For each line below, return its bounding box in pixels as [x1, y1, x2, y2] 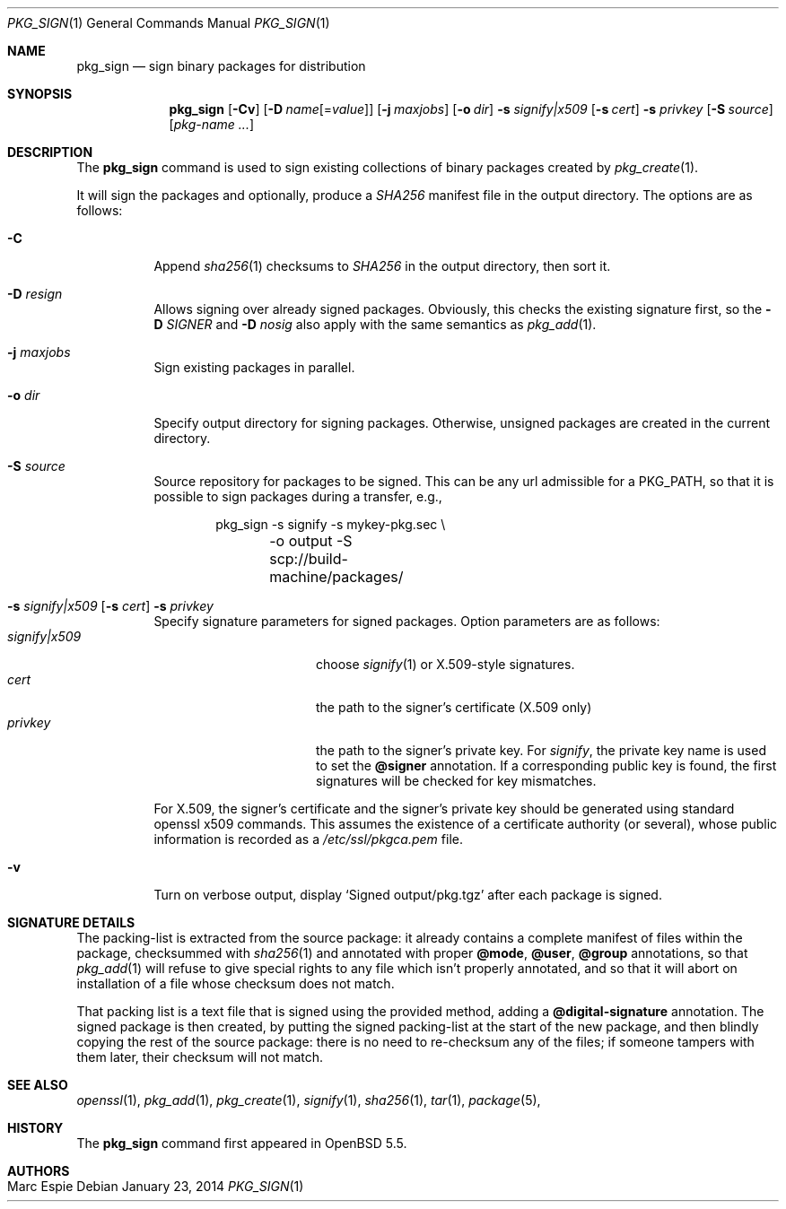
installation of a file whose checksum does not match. [76, 976, 395, 991]
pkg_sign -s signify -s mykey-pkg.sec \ [215, 517, 446, 532]
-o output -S [269, 532, 353, 550]
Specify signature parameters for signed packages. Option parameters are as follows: [153, 613, 660, 629]
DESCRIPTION [7, 144, 93, 160]
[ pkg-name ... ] [169, 117, 255, 132]
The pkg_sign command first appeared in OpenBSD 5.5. [76, 1135, 407, 1151]
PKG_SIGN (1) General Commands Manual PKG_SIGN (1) [7, 15, 330, 30]
